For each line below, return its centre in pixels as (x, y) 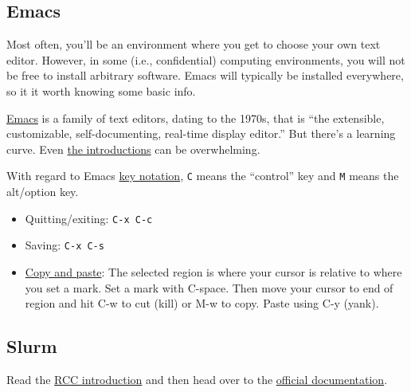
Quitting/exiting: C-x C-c (89, 218)
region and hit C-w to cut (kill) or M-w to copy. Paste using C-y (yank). (202, 303)
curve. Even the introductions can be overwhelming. (133, 149)
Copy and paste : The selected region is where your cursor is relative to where (213, 271)
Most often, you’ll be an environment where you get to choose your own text (194, 44)
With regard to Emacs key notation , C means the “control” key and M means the (203, 176)
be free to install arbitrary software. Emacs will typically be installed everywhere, (205, 75)
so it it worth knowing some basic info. (101, 90)
